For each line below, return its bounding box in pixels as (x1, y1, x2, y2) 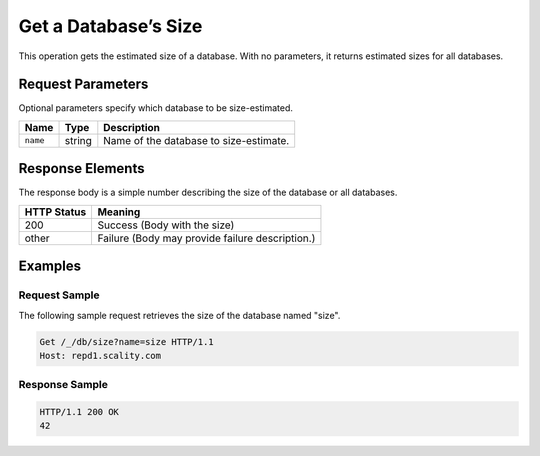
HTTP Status (24, 205, 87, 219)
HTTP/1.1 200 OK (39, 406, 120, 418)
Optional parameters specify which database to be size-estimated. (18, 102, 294, 114)
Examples (18, 258, 82, 275)
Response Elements (18, 160, 145, 177)
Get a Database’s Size (18, 15, 203, 37)
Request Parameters (18, 76, 149, 93)
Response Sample (18, 378, 109, 392)
